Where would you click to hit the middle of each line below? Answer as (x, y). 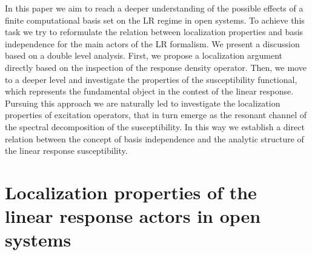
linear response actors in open (133, 216)
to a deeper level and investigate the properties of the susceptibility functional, (151, 79)
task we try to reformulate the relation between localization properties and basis (154, 32)
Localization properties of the (131, 192)
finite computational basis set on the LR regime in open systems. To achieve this (155, 20)
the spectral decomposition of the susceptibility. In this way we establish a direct (155, 126)
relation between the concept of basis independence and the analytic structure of (154, 138)
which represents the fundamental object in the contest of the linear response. (149, 91)
